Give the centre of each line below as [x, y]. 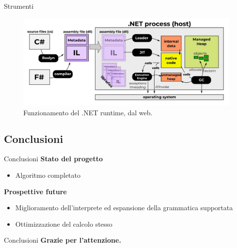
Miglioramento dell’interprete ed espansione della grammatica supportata [124, 208]
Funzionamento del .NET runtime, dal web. [88, 112]
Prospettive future [35, 191]
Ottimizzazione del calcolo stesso [64, 224]
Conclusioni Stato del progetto [54, 159]
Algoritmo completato [48, 175]
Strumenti [19, 6]
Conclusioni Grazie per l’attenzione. [63, 240]
